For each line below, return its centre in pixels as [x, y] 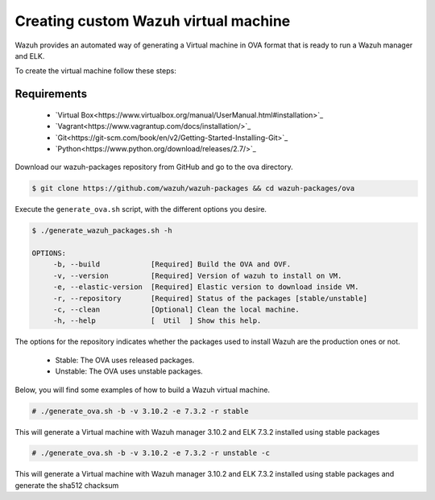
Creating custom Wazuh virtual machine [153, 21]
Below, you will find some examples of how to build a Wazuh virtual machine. [142, 390]
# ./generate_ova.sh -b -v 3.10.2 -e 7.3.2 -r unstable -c [151, 453]
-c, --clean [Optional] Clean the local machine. [176, 309]
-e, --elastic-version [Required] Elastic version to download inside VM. [206, 287]
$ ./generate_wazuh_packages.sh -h [102, 231]
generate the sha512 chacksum [67, 485]
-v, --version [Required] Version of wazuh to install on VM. [197, 275]
